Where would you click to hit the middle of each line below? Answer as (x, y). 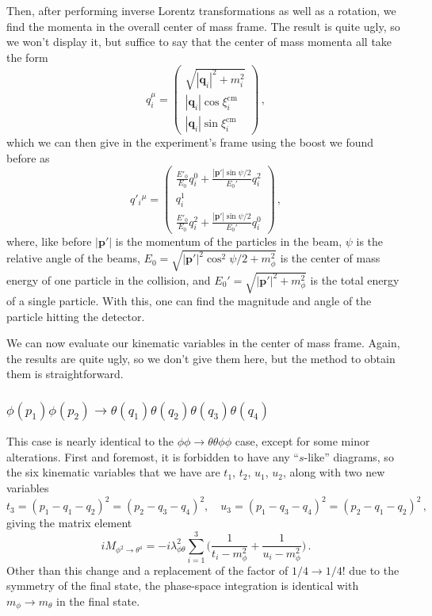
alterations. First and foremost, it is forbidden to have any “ (153, 456)
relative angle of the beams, (73, 258)
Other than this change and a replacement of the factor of (147, 570)
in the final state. (98, 601)
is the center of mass (330, 258)
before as (28, 157)
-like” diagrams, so (349, 456)
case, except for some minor (302, 441)
